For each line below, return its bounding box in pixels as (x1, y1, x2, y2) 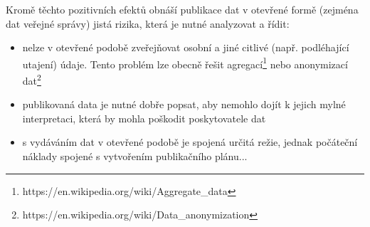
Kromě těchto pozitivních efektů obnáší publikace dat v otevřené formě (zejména (6, 2, 359, 16)
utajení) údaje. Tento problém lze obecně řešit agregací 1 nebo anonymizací (22, 54, 348, 71)
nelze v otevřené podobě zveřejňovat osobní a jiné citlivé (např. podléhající (22, 40, 349, 55)
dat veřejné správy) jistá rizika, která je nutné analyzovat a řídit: (6, 16, 290, 31)
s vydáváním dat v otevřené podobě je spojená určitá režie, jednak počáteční (22, 134, 358, 149)
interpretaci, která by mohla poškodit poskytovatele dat (22, 110, 266, 125)
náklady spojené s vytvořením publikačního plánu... (22, 149, 248, 164)
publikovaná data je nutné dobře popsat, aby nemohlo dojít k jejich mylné (22, 97, 346, 112)
